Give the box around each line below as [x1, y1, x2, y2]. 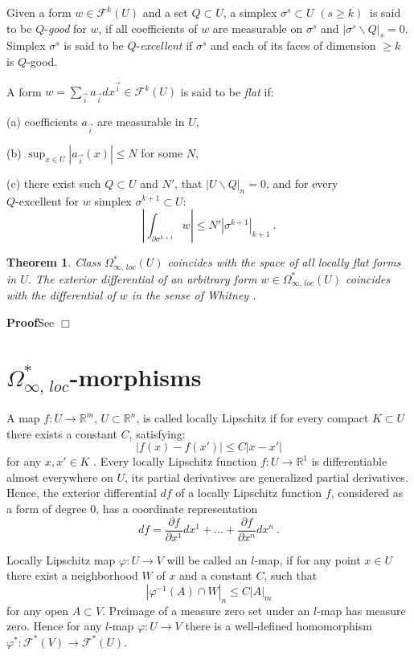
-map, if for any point [254, 551, 361, 568]
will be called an [166, 551, 248, 568]
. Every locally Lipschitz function [93, 453, 257, 470]
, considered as [330, 484, 404, 501]
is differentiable [311, 453, 387, 470]
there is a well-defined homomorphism [185, 617, 372, 634]
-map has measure [317, 601, 406, 618]
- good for [44, 19, 87, 36]
